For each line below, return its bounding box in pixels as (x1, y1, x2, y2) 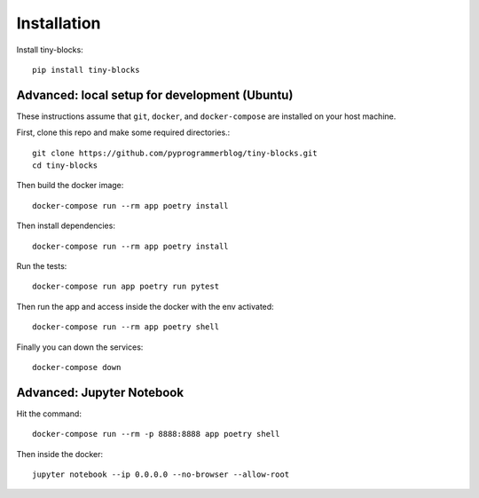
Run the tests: (16, 260, 67, 271)
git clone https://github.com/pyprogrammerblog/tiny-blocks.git (32, 147, 318, 158)
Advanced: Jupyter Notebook (16, 384, 185, 399)
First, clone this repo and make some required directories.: (16, 127, 231, 138)
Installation (16, 13, 101, 33)
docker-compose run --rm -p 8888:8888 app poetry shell (32, 429, 280, 439)
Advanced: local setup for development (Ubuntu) (16, 87, 294, 102)
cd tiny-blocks (32, 161, 98, 170)
